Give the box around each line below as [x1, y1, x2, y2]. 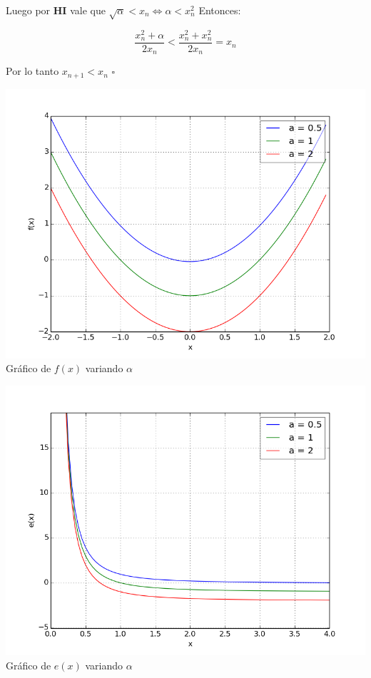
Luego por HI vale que [6, 3, 106, 17]
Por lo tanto [6, 63, 59, 78]
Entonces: [198, 3, 241, 17]
